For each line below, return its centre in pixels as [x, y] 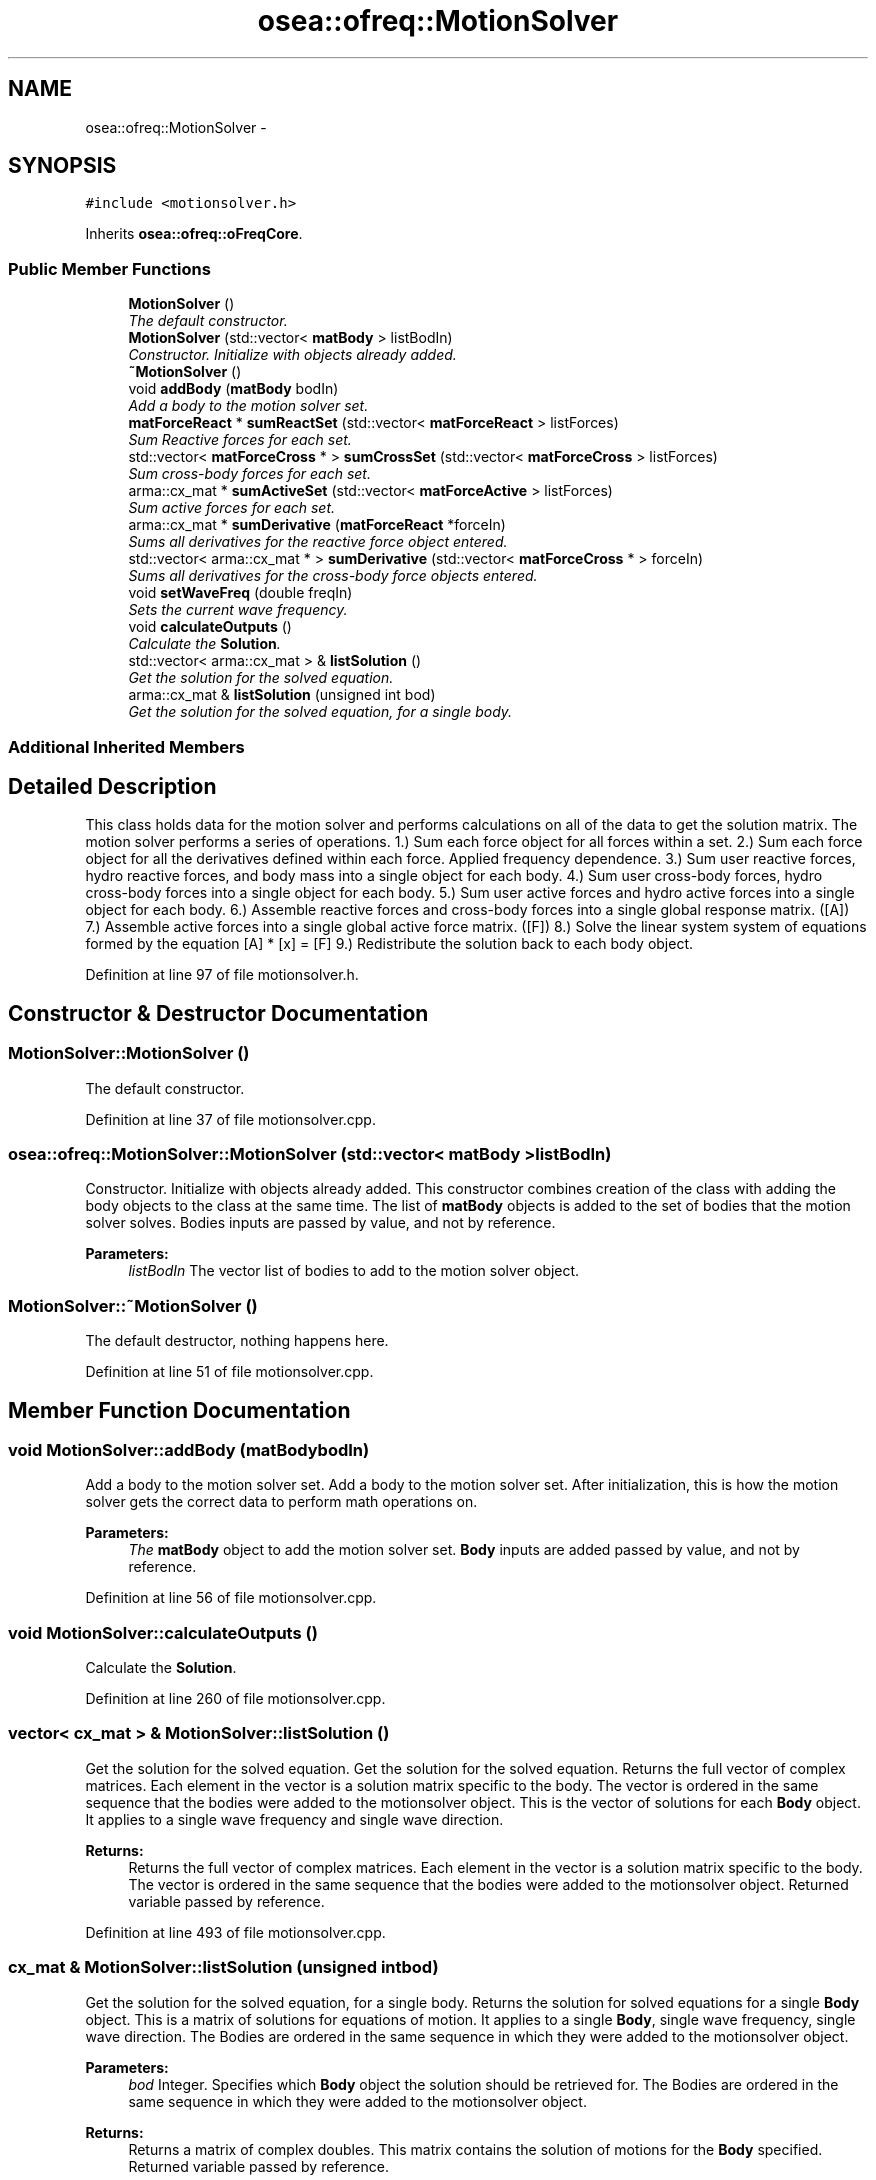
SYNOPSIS [62, 166]
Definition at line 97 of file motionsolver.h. [222, 975]
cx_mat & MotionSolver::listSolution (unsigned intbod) [223, 1967]
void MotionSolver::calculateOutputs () [163, 1632]
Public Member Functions [109, 268]
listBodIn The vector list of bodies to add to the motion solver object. [354, 1271]
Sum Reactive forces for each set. [240, 440]
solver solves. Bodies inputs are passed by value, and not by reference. [320, 1223]
